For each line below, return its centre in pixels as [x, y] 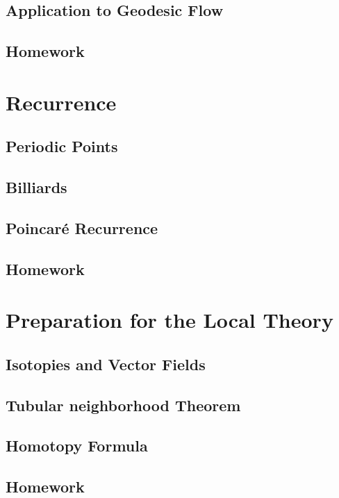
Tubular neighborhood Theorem [123, 405]
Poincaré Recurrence [82, 227]
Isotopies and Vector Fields [106, 364]
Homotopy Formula [77, 446]
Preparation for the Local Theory [169, 320]
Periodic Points [62, 146]
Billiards [36, 187]
